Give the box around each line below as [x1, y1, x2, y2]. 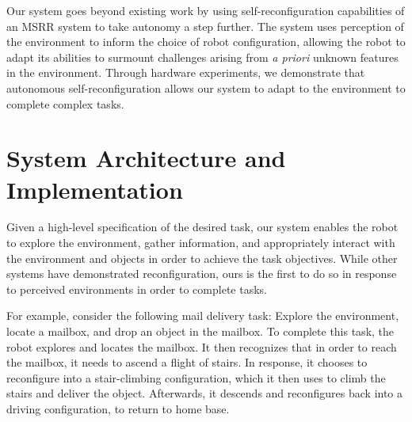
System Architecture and [6, 142, 286, 174]
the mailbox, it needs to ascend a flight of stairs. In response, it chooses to [6, 354, 368, 371]
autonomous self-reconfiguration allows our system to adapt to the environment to [6, 79, 406, 96]
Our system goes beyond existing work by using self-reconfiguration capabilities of [6, 2, 405, 18]
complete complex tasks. [6, 95, 124, 112]
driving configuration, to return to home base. [6, 401, 230, 416]
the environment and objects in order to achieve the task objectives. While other [6, 249, 398, 266]
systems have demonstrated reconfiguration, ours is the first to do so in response [6, 265, 397, 282]
